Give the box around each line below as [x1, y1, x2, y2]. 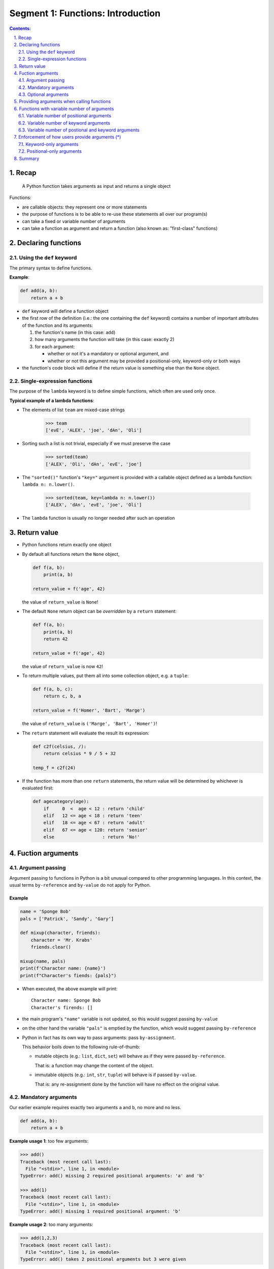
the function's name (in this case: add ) [35, 329, 116, 336]
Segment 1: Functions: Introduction [9, 8, 161, 19]
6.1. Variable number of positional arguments [18, 113, 112, 119]
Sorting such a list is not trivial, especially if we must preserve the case [22, 441, 171, 447]
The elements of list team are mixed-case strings [22, 407, 125, 413]
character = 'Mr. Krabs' [30, 937, 93, 943]
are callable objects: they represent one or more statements [22, 204, 147, 210]
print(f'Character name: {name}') [20, 965, 106, 972]
